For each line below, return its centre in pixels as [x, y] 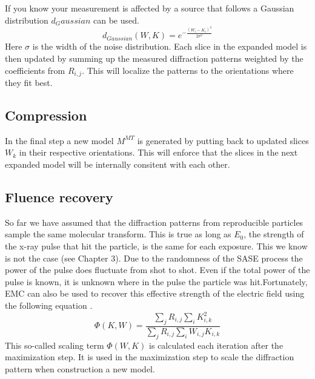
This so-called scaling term [55, 345]
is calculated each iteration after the [216, 345]
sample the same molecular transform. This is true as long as [118, 234]
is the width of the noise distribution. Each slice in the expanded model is [170, 46]
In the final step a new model [59, 140]
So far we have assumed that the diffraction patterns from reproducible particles [154, 222]
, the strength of [274, 234]
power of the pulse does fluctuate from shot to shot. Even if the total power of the [157, 270]
